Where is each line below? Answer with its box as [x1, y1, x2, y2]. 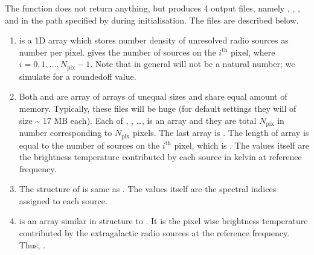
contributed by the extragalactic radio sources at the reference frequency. [19, 227, 290, 239]
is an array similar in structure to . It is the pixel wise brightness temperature [19, 215, 308, 227]
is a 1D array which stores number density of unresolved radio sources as [19, 34, 289, 47]
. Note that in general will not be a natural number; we [90, 57, 295, 70]
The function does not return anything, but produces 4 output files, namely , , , [5, 2, 300, 14]
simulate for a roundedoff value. [19, 69, 136, 82]
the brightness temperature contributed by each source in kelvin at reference [19, 150, 302, 163]
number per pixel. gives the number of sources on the [19, 45, 216, 58]
